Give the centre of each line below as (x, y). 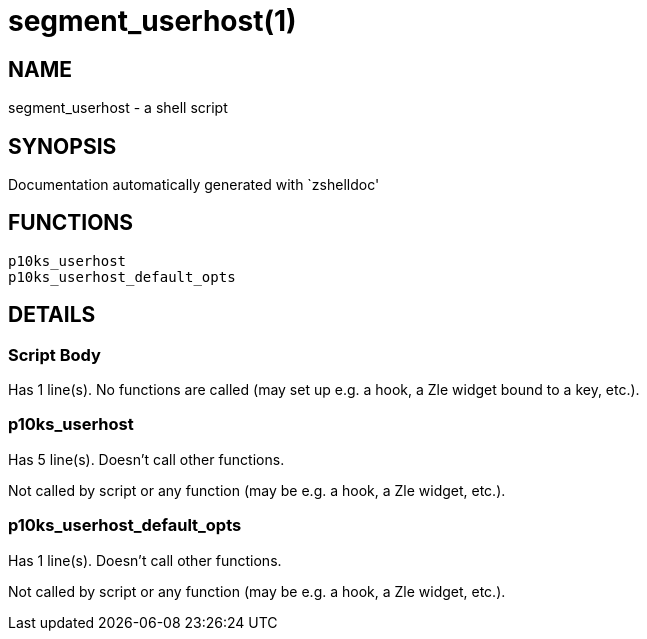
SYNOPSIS (62, 146)
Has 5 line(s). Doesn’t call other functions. (146, 459)
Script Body (54, 354)
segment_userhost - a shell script (118, 108)
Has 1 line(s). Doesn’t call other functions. (145, 560)
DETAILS (52, 315)
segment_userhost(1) (152, 21)
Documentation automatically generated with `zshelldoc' (194, 185)
